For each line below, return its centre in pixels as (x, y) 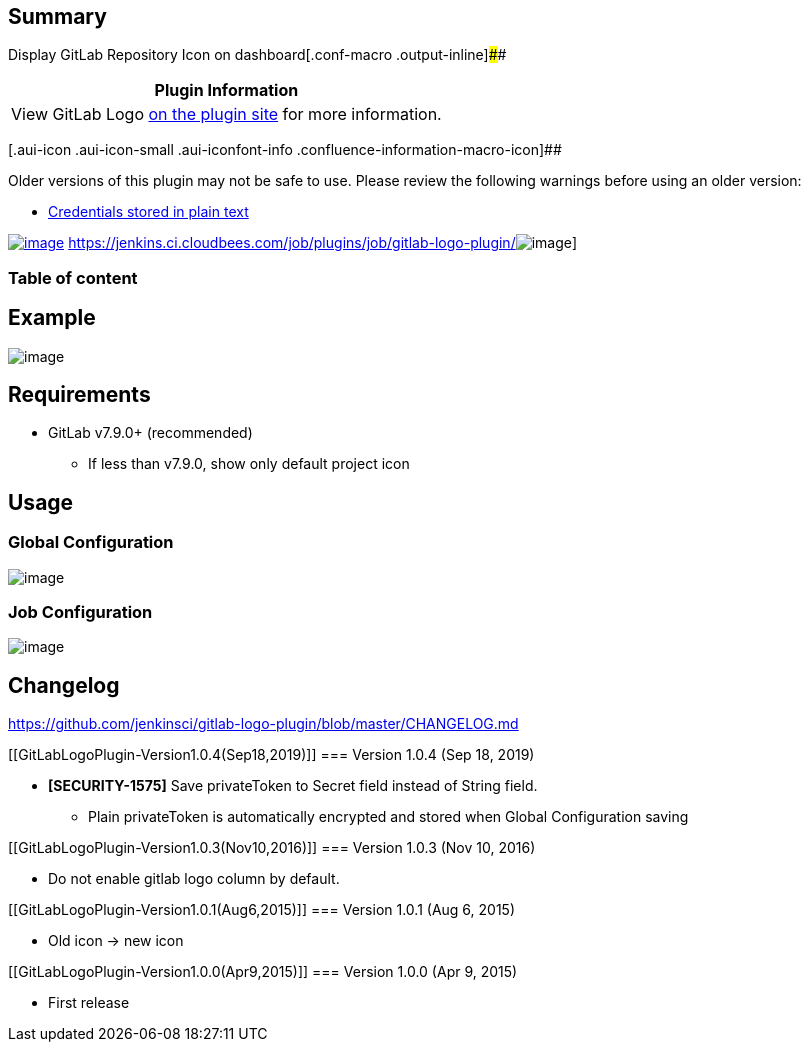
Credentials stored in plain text (148, 212)
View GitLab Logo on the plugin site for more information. (226, 114)
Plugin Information (226, 90)
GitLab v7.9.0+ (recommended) (150, 433)
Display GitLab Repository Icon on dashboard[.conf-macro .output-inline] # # (257, 55)
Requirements (79, 395)
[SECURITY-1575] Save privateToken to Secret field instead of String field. (293, 786)
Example (52, 318)
